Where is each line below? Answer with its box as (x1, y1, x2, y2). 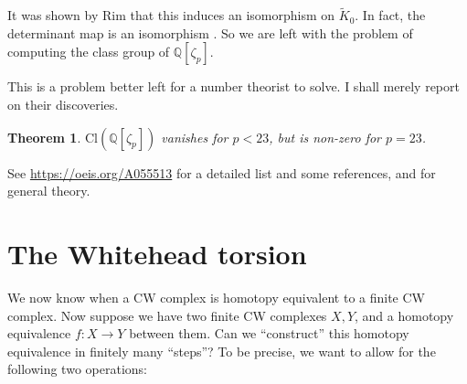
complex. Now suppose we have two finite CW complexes (7, 305, 327, 325)
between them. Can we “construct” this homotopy (129, 324, 409, 343)
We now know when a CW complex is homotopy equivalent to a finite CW (7, 287, 425, 306)
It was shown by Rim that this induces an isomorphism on (7, 5, 335, 25)
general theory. (7, 181, 90, 200)
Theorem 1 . (7, 127, 81, 146)
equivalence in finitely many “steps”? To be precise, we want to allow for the (7, 341, 436, 360)
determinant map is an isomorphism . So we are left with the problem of (7, 23, 413, 42)
